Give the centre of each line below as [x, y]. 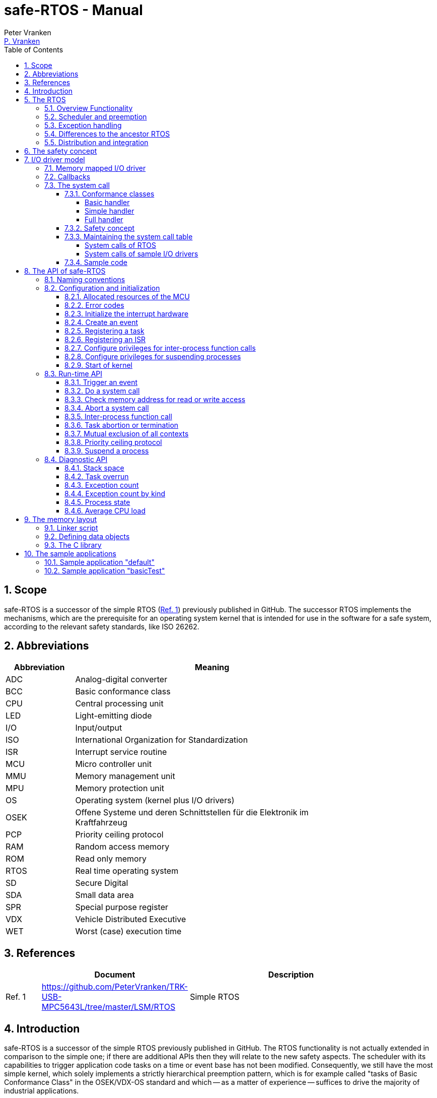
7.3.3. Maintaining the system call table [129, 236]
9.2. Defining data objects [87, 536]
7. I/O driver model [55, 159]
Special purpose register [122, 907]
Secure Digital [102, 883]
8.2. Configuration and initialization [102, 288]
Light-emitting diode [114, 716]
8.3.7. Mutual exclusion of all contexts [127, 433]
